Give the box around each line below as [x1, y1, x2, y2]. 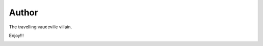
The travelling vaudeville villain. [9, 24, 72, 30]
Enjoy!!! [9, 33, 24, 38]
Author [9, 7, 38, 18]
